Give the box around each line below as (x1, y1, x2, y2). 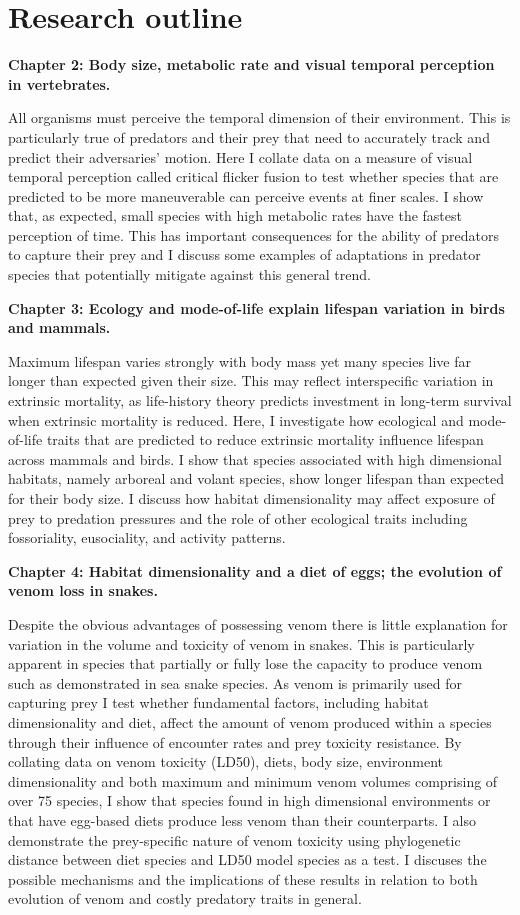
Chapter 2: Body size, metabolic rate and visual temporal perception (8, 54, 495, 75)
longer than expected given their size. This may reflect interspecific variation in (8, 370, 494, 391)
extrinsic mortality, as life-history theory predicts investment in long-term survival (8, 390, 512, 411)
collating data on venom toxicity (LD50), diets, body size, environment (8, 751, 443, 772)
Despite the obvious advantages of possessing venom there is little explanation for (8, 613, 508, 634)
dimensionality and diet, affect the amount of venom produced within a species (8, 711, 492, 732)
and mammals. (8, 317, 111, 338)
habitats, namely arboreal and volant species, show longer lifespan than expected (8, 468, 504, 489)
